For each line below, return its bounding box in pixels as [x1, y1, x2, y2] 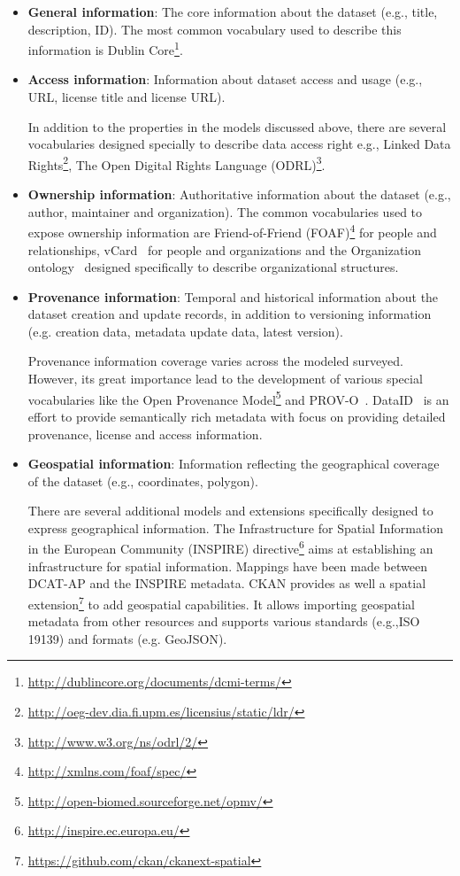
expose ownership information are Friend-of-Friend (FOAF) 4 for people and [27, 221, 437, 241]
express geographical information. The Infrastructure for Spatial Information [27, 518, 444, 537]
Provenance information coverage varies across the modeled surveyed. [27, 352, 403, 370]
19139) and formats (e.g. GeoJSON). [27, 629, 227, 647]
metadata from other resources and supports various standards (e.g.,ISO [27, 612, 420, 631]
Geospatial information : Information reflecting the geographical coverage [27, 454, 440, 473]
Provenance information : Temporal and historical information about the [27, 287, 439, 306]
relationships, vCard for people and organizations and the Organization [27, 240, 422, 259]
